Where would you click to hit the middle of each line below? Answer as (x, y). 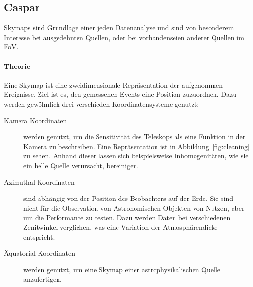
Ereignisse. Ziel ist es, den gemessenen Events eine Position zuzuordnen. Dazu (120, 94)
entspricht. (39, 236)
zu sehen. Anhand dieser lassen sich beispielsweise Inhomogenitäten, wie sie (136, 156)
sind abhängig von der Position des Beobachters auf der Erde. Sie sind (128, 198)
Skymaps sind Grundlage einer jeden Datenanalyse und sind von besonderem (119, 28)
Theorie (17, 66)
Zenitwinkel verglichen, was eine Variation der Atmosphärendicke (121, 227)
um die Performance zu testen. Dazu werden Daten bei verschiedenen (127, 217)
